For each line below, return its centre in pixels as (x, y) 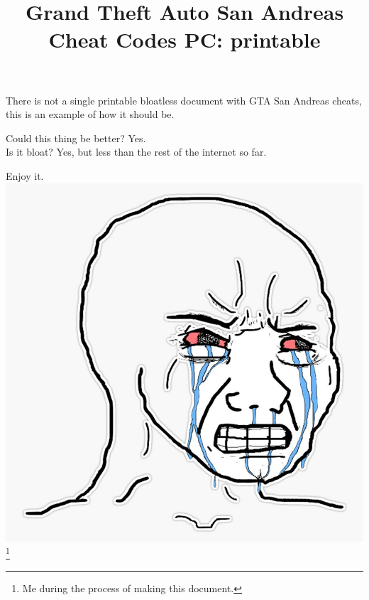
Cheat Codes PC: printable (184, 39)
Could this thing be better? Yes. (76, 138)
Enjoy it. (25, 175)
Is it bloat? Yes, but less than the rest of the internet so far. (136, 152)
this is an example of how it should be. (90, 114)
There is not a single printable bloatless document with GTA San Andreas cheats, (184, 100)
